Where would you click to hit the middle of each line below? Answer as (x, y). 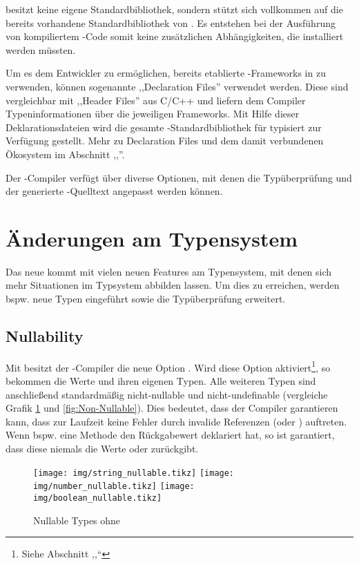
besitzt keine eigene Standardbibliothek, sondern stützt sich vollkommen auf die (174, 9)
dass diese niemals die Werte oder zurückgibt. (102, 449)
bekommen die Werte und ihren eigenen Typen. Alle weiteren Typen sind (161, 381)
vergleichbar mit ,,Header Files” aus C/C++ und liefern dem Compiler (156, 100)
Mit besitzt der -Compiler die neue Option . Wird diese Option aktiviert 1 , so (168, 366)
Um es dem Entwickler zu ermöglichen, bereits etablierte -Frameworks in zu (166, 73)
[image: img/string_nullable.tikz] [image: (134, 473)
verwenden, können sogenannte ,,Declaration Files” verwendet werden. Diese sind (177, 86)
